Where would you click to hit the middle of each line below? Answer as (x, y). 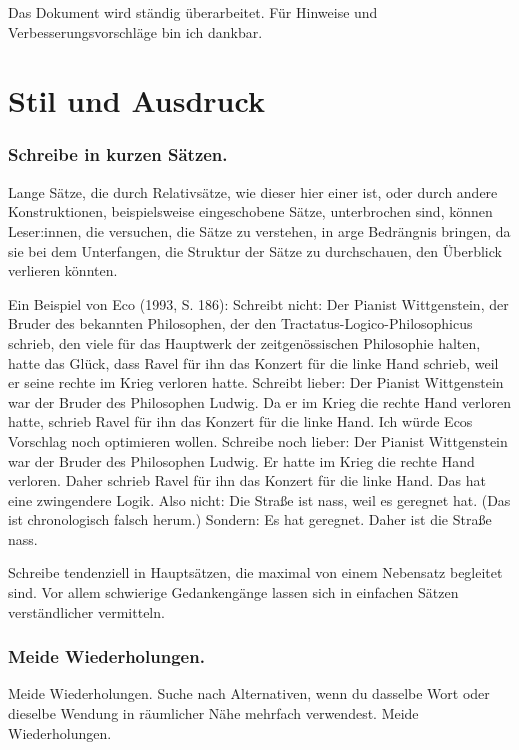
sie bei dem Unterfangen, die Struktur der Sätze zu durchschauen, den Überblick (255, 250)
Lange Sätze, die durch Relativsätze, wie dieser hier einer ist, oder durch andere (253, 191)
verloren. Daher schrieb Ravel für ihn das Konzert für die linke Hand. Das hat (247, 480)
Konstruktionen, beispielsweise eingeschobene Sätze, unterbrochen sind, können (250, 211)
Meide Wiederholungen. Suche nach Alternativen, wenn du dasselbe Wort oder (249, 693)
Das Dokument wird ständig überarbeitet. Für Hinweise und (193, 12)
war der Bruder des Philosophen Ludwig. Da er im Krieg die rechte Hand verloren (259, 401)
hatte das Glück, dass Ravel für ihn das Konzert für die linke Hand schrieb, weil (253, 362)
